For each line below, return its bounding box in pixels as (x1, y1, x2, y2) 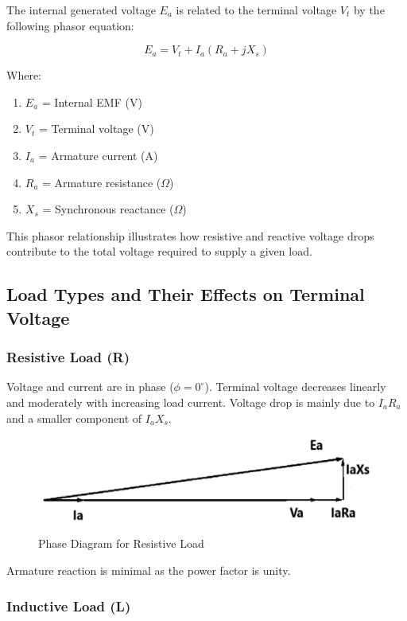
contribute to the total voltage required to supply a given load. (6, 243, 312, 260)
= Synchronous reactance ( (42, 201, 174, 217)
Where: (6, 67, 41, 84)
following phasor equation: (6, 17, 134, 33)
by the (353, 2, 385, 18)
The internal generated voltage (6, 2, 156, 18)
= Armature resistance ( (42, 174, 161, 190)
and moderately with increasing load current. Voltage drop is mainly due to (6, 393, 375, 410)
